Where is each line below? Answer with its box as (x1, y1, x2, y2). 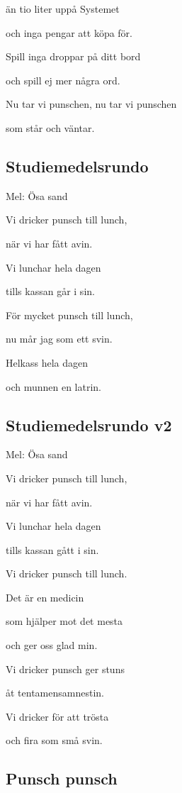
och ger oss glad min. (6, 638, 98, 653)
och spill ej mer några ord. (6, 72, 120, 87)
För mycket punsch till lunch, (6, 307, 133, 322)
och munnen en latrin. (6, 379, 102, 394)
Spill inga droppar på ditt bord (6, 49, 141, 64)
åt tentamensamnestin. (6, 685, 104, 700)
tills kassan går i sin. (6, 284, 95, 299)
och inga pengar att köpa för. (6, 25, 132, 40)
